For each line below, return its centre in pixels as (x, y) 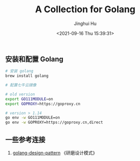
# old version (20, 94)
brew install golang (27, 76)
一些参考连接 (25, 139)
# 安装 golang (20, 71)
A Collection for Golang (85, 9)
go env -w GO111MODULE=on (32, 118)
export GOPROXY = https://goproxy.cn (43, 104)
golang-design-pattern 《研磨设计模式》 (55, 153)
